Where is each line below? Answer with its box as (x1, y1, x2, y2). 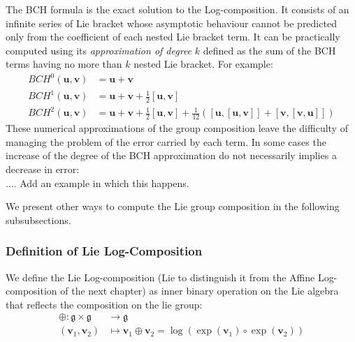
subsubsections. (6, 212, 71, 227)
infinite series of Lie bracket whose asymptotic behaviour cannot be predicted (6, 15, 337, 30)
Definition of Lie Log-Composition (6, 242, 203, 260)
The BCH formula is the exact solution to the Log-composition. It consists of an (6, 2, 349, 16)
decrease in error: (6, 162, 80, 176)
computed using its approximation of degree (6, 43, 192, 57)
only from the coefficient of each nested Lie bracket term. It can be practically (6, 29, 340, 44)
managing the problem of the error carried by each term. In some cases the (6, 134, 326, 149)
